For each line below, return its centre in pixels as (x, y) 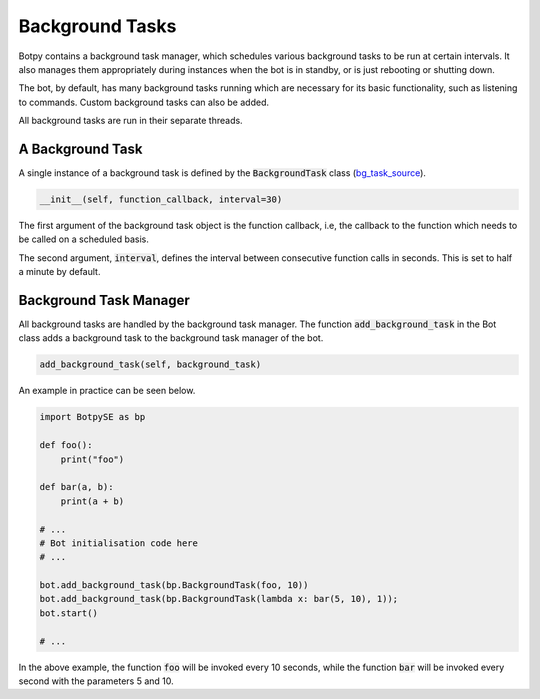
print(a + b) (92, 501)
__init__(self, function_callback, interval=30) (161, 199)
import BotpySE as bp (92, 417)
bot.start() (69, 613)
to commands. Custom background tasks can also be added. (144, 102)
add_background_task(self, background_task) (150, 364)
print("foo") (92, 459)
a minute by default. (59, 272)
